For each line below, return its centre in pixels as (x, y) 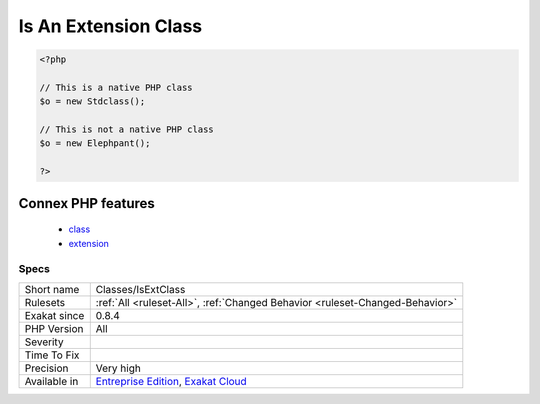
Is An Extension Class (110, 26)
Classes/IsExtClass (140, 289)
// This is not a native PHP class (126, 129)
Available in (51, 381)
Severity (44, 342)
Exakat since (54, 315)
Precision (46, 368)
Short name (52, 289)
